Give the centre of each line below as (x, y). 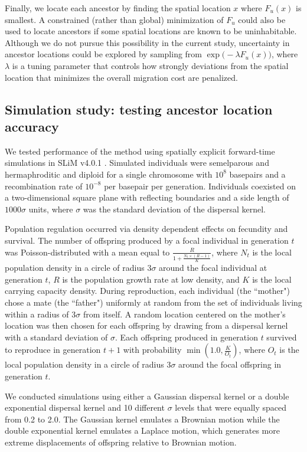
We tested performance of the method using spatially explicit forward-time (140, 151)
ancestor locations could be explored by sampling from (104, 54)
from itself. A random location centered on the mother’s (184, 314)
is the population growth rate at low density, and (151, 279)
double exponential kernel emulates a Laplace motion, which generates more (142, 430)
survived (282, 337)
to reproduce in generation (53, 350)
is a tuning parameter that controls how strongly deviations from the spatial (150, 65)
